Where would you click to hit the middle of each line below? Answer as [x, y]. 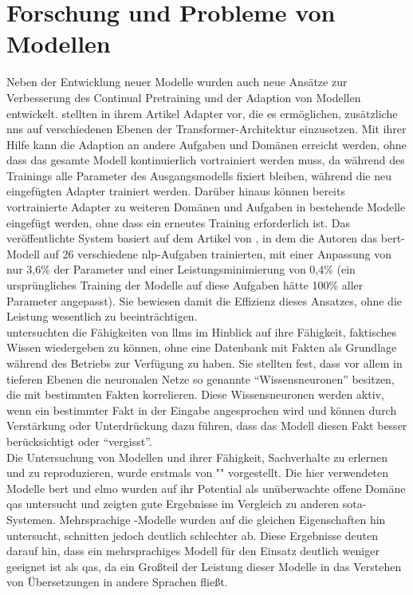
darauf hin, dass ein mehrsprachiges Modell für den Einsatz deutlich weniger [193, 551]
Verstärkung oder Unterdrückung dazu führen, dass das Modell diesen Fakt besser [207, 426]
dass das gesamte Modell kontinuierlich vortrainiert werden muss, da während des [206, 160]
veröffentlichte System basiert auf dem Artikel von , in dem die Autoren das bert [204, 238]
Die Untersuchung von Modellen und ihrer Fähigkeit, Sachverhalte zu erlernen [197, 457]
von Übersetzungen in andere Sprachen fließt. [117, 582]
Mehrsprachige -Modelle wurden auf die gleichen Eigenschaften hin [222, 519]
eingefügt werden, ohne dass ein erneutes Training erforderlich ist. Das [178, 222]
